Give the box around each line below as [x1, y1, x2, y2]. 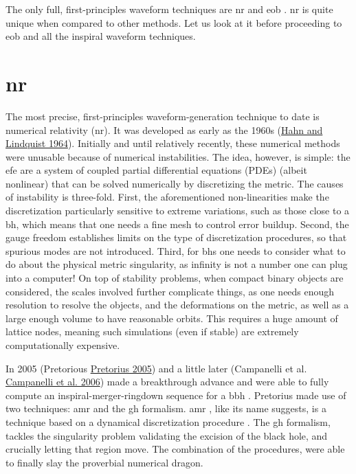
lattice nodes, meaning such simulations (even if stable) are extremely [5, 324, 299, 339]
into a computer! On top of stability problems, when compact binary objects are [5, 271, 344, 285]
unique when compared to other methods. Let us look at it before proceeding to [5, 15, 342, 30]
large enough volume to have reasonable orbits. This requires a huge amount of [5, 311, 338, 325]
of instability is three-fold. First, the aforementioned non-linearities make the [5, 190, 329, 204]
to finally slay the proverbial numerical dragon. [5, 455, 203, 469]
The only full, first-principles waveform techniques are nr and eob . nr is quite [5, 2, 333, 16]
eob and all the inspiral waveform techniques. [5, 29, 196, 43]
